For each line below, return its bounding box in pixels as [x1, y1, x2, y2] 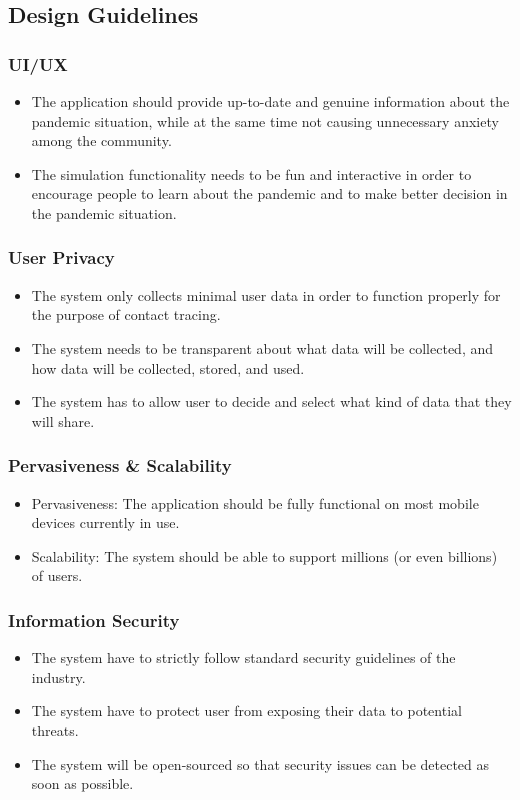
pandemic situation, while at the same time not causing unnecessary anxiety [31, 110, 499, 131]
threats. [31, 719, 79, 740]
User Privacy [8, 245, 115, 270]
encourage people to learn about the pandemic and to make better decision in [31, 183, 508, 204]
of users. [31, 565, 83, 586]
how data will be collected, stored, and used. [31, 357, 305, 378]
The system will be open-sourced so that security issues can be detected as [31, 753, 490, 774]
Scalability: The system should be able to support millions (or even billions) [31, 545, 498, 566]
